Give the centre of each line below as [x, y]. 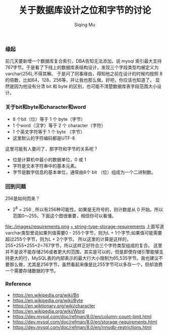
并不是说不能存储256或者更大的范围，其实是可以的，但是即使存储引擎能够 [82, 252]
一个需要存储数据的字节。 [32, 270]
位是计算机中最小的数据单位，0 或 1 [49, 159]
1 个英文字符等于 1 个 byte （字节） [48, 131]
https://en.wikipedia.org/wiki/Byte [48, 300]
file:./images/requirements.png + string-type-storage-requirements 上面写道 [85, 226]
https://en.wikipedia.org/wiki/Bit [46, 295]
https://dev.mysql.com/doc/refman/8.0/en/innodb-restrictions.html [82, 327]
